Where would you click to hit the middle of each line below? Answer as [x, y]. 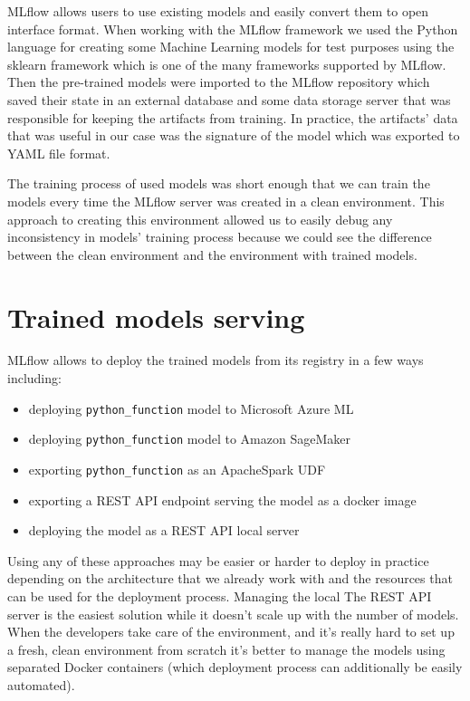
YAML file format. [59, 153]
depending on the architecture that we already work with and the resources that [230, 578]
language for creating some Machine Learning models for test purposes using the [231, 47]
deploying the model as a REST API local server [164, 530]
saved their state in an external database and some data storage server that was [229, 99]
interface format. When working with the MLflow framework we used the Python [233, 29]
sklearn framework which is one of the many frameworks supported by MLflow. [227, 64]
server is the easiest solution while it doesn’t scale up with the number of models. [233, 614]
